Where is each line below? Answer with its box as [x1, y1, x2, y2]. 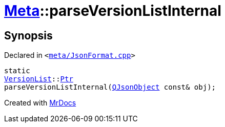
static [4, 67, 30, 75]
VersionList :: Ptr [4, 75, 73, 83]
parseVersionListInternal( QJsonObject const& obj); [4, 83, 216, 92]
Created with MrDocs [4, 98, 76, 108]
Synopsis [4, 29, 53, 42]
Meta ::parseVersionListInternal [4, 2, 221, 19]
